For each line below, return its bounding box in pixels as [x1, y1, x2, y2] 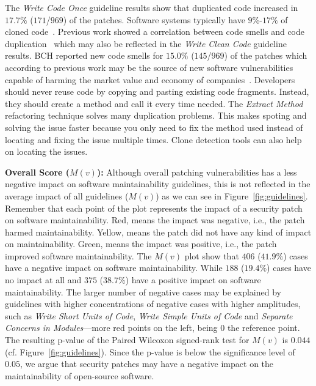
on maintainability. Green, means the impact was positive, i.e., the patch [5, 237, 277, 250]
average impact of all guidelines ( [5, 189, 129, 202]
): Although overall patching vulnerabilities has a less [96, 165, 297, 178]
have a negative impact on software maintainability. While [5, 261, 223, 274]
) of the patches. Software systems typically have [63, 13, 245, 26]
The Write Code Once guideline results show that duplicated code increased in [5, 1, 298, 13]
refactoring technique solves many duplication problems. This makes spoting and [5, 109, 307, 122]
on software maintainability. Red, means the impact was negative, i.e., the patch [5, 213, 305, 226]
